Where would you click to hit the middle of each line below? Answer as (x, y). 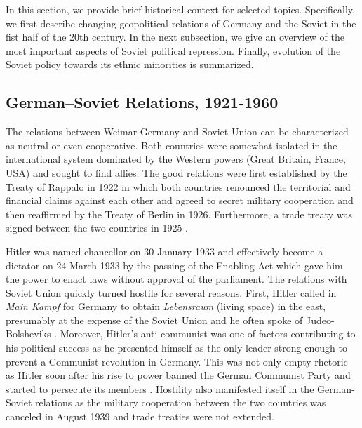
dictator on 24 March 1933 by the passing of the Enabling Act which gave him (174, 265)
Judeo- (320, 320)
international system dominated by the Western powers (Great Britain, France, (176, 159)
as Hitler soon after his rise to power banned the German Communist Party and (178, 375)
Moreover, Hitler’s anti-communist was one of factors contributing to (208, 334)
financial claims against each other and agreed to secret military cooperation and (180, 200)
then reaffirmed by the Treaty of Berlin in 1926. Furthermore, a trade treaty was (179, 214)
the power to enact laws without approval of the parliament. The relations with (176, 279)
